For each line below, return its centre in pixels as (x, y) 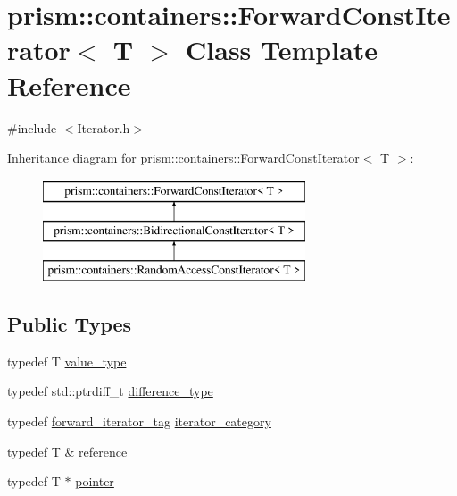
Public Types (70, 324)
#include (32, 127)
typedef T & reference (67, 451)
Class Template (282, 50)
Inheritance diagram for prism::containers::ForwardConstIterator (183, 158)
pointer (95, 481)
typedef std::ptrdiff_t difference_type (110, 391)
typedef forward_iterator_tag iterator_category (139, 421)
